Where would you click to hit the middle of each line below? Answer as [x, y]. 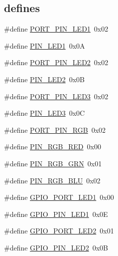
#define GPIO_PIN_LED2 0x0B [56, 247]
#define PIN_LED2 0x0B [44, 79]
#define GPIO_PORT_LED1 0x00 [59, 197]
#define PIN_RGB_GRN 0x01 [53, 163]
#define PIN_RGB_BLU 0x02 [52, 180]
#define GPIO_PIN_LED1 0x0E [56, 214]
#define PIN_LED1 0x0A [45, 45]
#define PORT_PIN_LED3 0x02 [56, 96]
